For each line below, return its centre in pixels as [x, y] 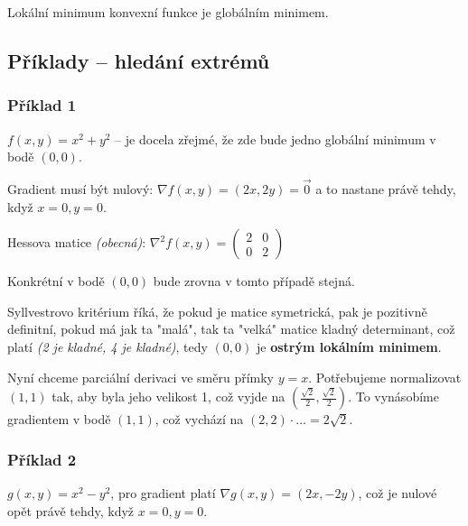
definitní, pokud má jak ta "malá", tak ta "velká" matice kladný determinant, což [231, 329]
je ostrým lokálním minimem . [349, 346]
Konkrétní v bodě [56, 281]
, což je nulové [398, 492]
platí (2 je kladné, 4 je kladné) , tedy [108, 346]
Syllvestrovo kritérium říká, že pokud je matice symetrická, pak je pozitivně [217, 311]
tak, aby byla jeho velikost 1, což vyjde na [168, 397]
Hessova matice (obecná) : [77, 242]
